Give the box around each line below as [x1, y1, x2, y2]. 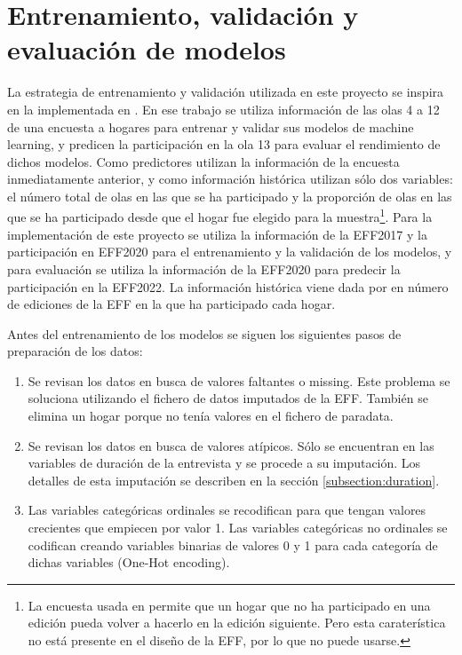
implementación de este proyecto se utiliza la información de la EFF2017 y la [7, 225, 427, 243]
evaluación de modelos [7, 31, 286, 67]
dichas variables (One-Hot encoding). [28, 553, 230, 572]
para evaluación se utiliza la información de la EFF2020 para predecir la [7, 259, 401, 278]
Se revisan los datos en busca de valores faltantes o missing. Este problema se [28, 371, 450, 390]
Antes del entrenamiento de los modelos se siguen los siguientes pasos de [7, 324, 402, 343]
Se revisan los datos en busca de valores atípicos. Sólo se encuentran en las [28, 436, 434, 454]
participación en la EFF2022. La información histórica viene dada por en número [7, 277, 449, 296]
